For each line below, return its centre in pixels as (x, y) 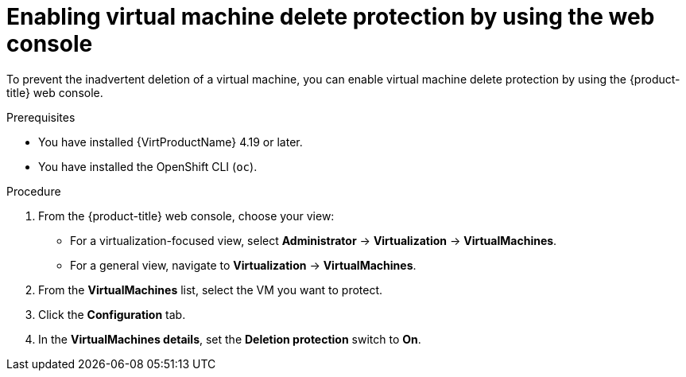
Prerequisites (41, 117)
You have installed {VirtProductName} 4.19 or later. (171, 142)
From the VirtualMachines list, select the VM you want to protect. (211, 290)
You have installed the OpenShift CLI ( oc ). (148, 166)
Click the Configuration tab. (112, 314)
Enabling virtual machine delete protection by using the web (331, 17)
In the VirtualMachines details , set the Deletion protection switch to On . (230, 339)
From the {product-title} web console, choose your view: (186, 216)
